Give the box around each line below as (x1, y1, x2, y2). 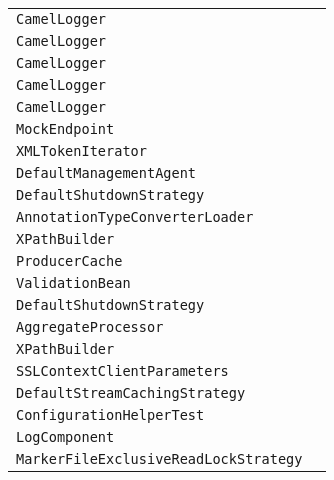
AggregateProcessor (16, 319, 164, 335)
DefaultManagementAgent (16, 165, 197, 181)
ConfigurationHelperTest (16, 407, 205, 423)
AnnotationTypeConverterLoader (16, 209, 254, 225)
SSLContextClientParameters (16, 363, 229, 379)
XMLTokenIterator (16, 143, 147, 159)
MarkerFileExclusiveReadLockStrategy (16, 451, 303, 467)
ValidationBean (16, 275, 131, 291)
